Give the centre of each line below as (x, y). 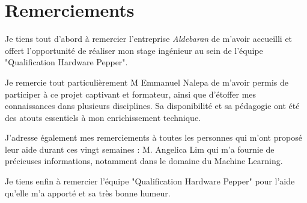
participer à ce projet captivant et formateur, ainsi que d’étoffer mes (131, 94)
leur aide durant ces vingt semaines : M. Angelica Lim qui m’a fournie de (140, 149)
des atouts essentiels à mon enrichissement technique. (103, 117)
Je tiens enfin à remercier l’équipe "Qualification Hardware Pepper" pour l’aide (150, 181)
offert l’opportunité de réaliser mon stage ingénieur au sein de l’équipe (134, 50)
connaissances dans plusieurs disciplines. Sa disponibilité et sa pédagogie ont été (152, 106)
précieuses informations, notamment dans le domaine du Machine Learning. (144, 161)
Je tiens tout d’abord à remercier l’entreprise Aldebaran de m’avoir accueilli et (149, 39)
